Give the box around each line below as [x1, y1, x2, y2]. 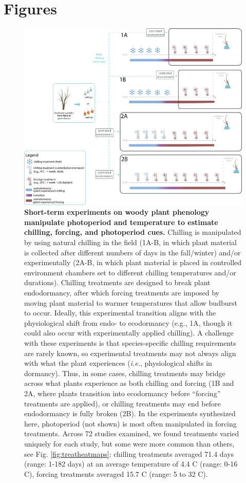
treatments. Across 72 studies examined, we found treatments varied [24, 428, 239, 439]
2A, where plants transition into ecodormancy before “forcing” [24, 387, 221, 398]
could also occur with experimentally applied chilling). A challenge [24, 327, 234, 338]
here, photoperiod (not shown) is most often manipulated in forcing [24, 418, 237, 429]
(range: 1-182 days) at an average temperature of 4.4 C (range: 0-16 [24, 458, 238, 469]
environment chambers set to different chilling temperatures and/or [24, 267, 236, 277]
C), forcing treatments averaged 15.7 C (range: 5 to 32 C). [24, 468, 208, 479]
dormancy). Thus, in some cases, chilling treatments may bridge [24, 367, 225, 378]
